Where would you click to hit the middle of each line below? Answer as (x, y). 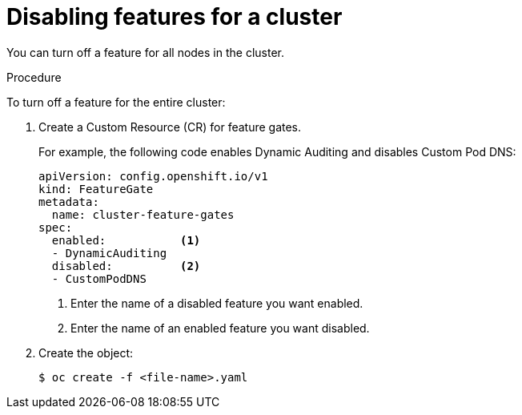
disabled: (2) (126, 266)
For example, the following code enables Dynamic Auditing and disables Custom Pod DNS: (277, 151)
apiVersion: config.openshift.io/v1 (153, 176)
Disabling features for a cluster (175, 17)
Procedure (34, 77)
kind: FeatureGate (96, 189)
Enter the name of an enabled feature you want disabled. (220, 328)
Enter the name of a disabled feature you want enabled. (217, 303)
